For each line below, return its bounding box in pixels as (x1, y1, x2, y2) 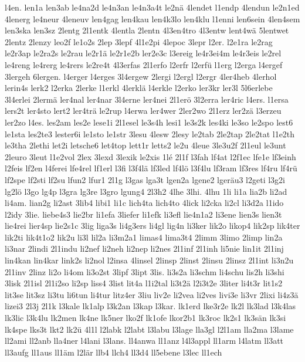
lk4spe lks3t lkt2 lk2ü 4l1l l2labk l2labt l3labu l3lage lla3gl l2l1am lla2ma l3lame (5, 323, 294, 335)
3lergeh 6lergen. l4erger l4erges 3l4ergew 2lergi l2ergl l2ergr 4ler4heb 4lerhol (5, 70, 277, 82)
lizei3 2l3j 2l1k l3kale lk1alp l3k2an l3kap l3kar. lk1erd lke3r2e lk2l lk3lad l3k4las (5, 300, 296, 312)
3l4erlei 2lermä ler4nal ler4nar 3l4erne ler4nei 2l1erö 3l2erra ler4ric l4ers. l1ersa (5, 93, 289, 105)
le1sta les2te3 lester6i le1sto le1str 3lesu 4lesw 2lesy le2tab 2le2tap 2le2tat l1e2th (5, 127, 295, 140)
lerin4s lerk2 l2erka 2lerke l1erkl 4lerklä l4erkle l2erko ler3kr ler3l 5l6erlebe (5, 82, 273, 94)
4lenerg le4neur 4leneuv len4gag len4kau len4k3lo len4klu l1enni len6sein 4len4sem (5, 12, 300, 25)
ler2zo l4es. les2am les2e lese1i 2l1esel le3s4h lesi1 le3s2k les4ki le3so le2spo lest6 (5, 116, 293, 128)
